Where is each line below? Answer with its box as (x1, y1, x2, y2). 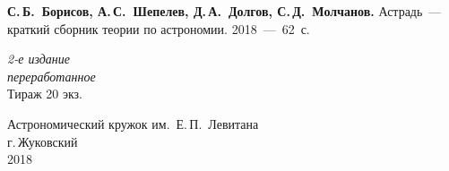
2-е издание (7, 49, 70, 68)
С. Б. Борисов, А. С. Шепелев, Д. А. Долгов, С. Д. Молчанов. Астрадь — (7, 2, 442, 20)
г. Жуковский (7, 132, 78, 150)
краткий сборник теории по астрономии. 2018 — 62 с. (7, 19, 310, 38)
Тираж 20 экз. (7, 84, 82, 103)
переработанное (7, 66, 96, 85)
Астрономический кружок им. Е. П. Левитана (7, 114, 259, 133)
